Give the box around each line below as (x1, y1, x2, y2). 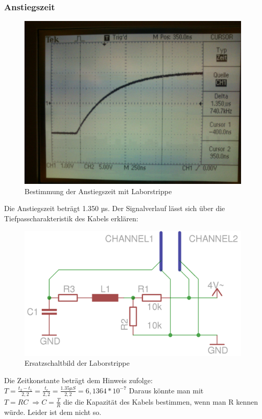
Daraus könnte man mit (129, 385, 204, 395)
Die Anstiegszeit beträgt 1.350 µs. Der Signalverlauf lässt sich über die (4, 203, 225, 214)
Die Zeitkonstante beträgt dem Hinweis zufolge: (4, 375, 153, 386)
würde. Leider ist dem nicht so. (4, 406, 102, 417)
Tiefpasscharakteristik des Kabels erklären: (4, 213, 138, 223)
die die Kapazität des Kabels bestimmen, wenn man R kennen (63, 396, 258, 407)
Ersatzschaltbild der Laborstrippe (25, 358, 130, 368)
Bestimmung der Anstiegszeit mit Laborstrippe (25, 185, 172, 196)
